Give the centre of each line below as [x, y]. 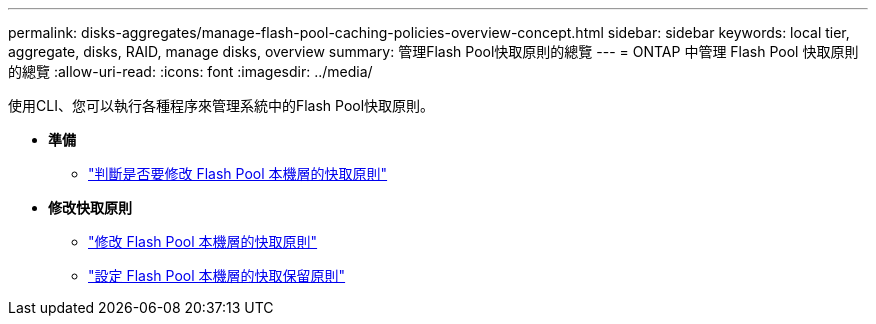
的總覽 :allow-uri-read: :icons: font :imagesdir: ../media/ [190, 71]
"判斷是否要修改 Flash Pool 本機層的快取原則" [238, 173]
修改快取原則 [90, 207]
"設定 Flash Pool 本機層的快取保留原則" [217, 275]
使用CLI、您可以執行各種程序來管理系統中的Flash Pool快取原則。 [221, 105]
